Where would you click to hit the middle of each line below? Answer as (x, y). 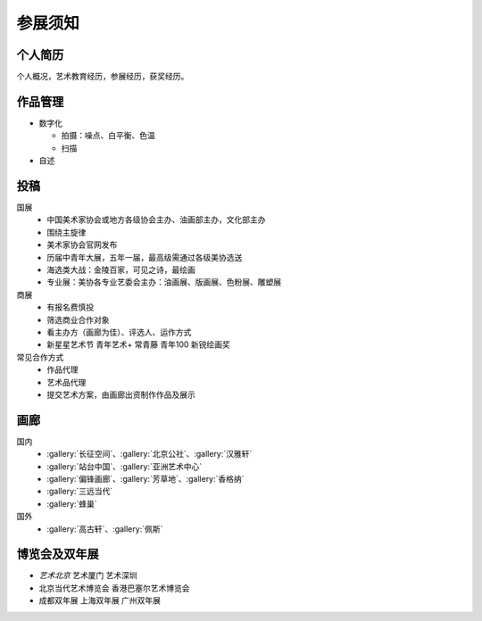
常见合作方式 (40, 357)
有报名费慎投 (70, 307)
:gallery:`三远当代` (80, 492)
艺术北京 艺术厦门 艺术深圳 (88, 575)
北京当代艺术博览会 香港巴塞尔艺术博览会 (114, 588)
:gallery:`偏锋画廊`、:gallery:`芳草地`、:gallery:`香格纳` (145, 478)
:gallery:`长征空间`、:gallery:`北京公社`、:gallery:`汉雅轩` (150, 454)
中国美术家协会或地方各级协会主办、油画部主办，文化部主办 (156, 219)
